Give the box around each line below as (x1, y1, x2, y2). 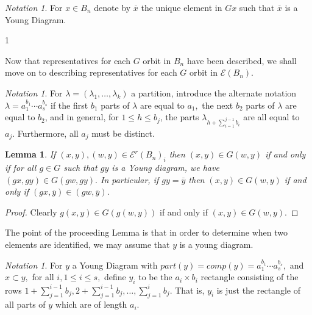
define (104, 270, 126, 283)
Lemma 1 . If (5, 148, 56, 161)
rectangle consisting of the (200, 270, 299, 283)
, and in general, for (44, 110, 119, 123)
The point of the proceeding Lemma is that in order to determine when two (5, 226, 288, 239)
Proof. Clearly (5, 205, 57, 218)
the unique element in (141, 1, 222, 13)
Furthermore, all (17, 126, 79, 139)
